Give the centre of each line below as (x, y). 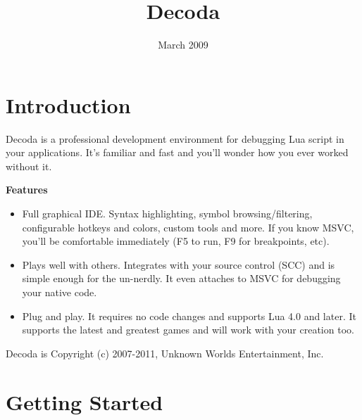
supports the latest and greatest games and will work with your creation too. (188, 330)
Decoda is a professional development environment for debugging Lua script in (175, 138)
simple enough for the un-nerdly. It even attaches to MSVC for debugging (181, 278)
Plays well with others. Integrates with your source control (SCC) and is (179, 264)
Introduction (68, 104)
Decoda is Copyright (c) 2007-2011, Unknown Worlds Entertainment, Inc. (165, 353)
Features (27, 190)
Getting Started (85, 401)
